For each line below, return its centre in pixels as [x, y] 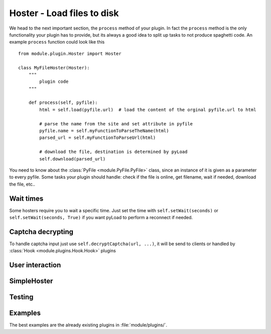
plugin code [54, 82]
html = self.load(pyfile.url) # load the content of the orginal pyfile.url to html [148, 110]
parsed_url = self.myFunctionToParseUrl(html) [98, 138]
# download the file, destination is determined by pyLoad [113, 152]
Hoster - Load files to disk [64, 13]
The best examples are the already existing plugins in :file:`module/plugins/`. [88, 325]
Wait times [26, 198]
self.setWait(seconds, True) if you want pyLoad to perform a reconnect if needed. [101, 218]
